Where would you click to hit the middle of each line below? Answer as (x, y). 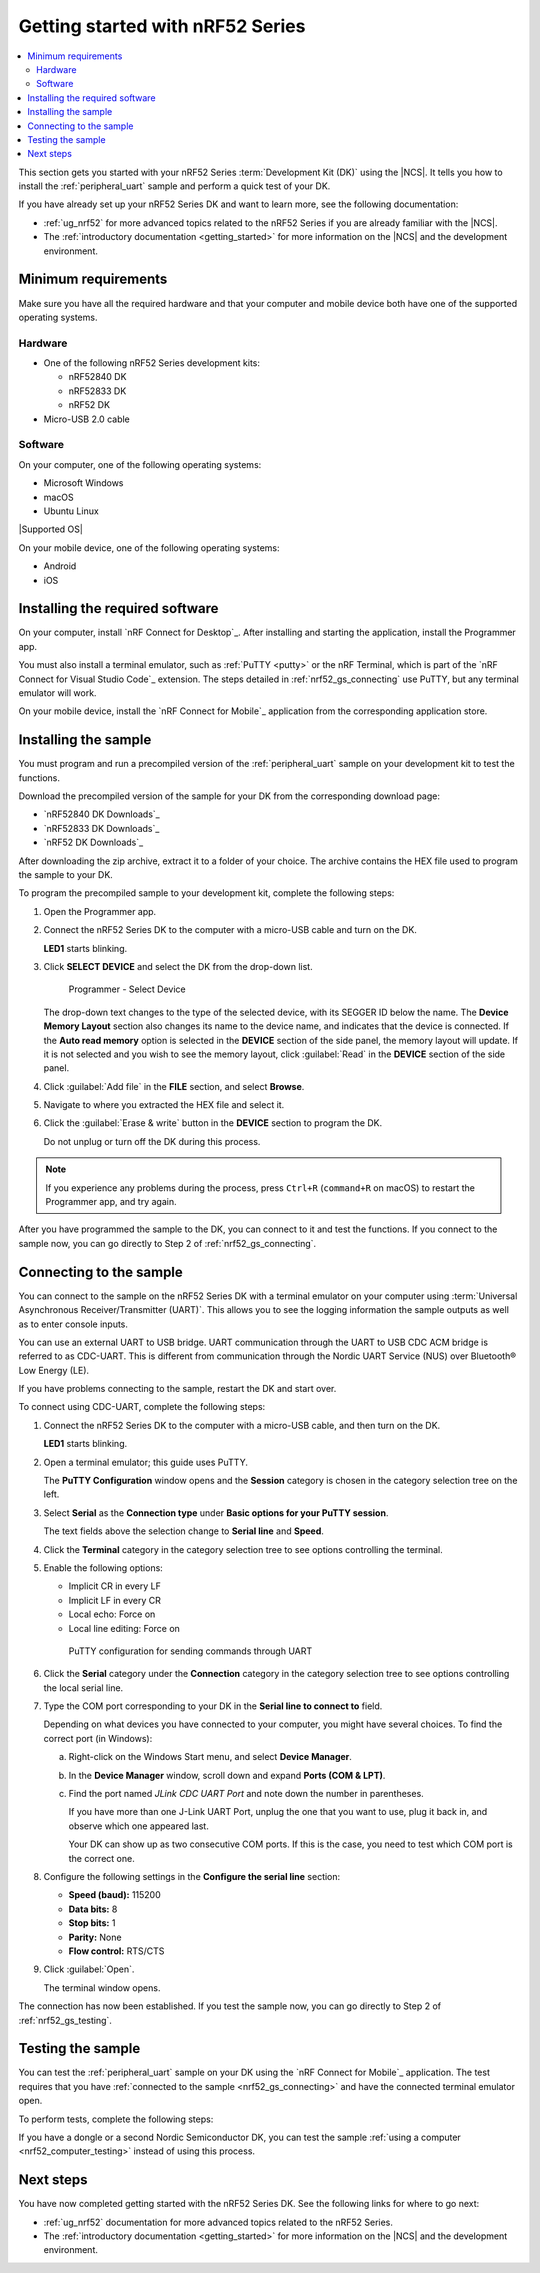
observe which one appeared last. (138, 1826)
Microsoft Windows (83, 483)
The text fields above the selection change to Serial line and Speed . (184, 1531)
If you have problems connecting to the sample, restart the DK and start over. (177, 1389)
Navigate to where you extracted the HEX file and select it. (164, 1105)
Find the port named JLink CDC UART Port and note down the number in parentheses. (246, 1794)
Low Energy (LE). (54, 1370)
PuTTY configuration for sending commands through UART (190, 1651)
